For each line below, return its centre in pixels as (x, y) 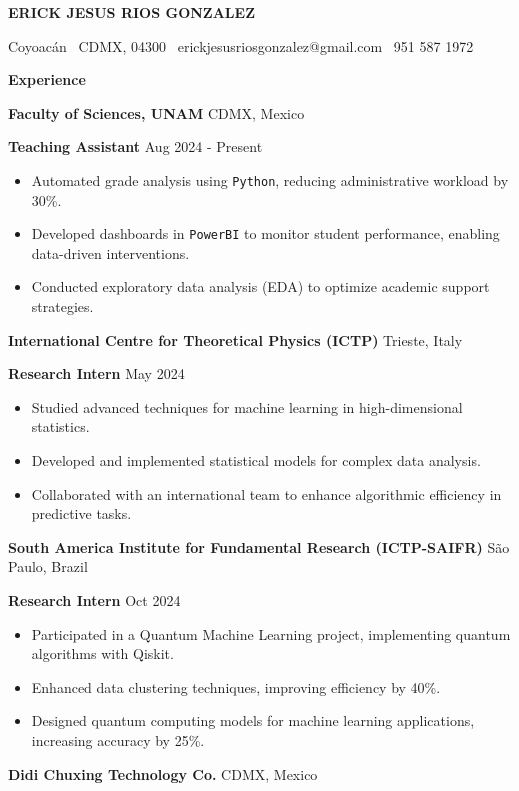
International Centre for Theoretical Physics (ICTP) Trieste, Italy (235, 339)
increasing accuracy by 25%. (118, 739)
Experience (47, 79)
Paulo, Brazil (48, 566)
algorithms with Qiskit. (102, 653)
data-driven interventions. (110, 252)
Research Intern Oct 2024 (94, 600)
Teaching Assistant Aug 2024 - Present (135, 146)
